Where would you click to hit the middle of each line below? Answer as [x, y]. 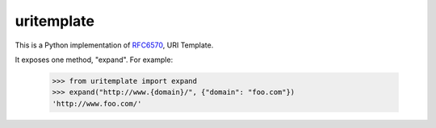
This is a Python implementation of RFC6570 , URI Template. [114, 45]
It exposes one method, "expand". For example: [94, 60]
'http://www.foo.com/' [97, 103]
